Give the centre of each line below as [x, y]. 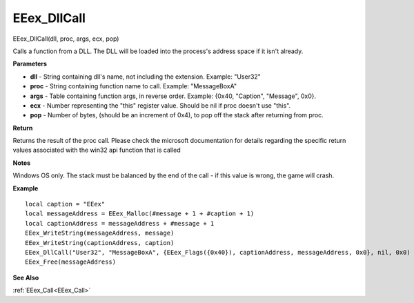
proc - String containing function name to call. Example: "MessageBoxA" [134, 86]
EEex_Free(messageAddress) [71, 262]
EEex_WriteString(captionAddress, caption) [100, 243]
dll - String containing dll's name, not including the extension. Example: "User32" [146, 77]
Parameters [30, 64]
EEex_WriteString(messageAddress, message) [100, 233]
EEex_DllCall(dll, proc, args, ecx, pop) [66, 39]
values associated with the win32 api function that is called [97, 150]
